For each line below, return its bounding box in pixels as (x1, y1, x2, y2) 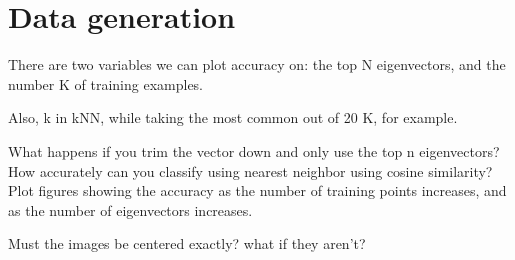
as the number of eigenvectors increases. (8, 199, 253, 220)
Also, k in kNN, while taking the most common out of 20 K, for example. (8, 107, 458, 128)
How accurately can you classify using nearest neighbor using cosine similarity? (8, 160, 493, 181)
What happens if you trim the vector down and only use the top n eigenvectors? (8, 140, 500, 161)
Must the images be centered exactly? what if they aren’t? (8, 233, 366, 254)
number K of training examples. (8, 73, 204, 94)
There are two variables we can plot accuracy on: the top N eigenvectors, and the (8, 54, 506, 75)
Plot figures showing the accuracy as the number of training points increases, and (8, 180, 507, 201)
